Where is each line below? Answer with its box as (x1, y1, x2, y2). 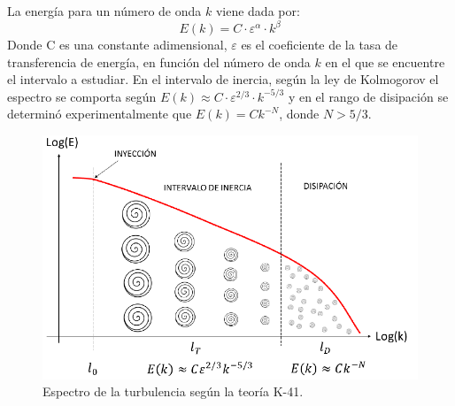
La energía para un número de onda (7, 2, 202, 19)
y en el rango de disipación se (288, 87, 449, 105)
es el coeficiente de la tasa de (241, 35, 398, 54)
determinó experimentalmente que (7, 104, 192, 123)
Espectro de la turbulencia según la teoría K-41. (42, 382, 304, 401)
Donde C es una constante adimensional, (7, 35, 227, 54)
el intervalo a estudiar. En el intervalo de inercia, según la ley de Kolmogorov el (7, 70, 439, 88)
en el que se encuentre (325, 52, 445, 71)
